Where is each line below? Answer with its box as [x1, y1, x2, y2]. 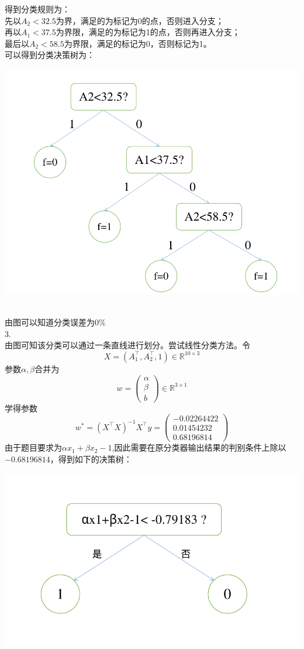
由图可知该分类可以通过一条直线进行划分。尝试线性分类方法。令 [5, 339, 250, 351]
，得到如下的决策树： [50, 453, 132, 465]
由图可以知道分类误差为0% [5, 316, 106, 328]
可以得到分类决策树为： [5, 49, 95, 61]
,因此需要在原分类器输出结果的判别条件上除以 [112, 441, 286, 454]
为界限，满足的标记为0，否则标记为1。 [64, 37, 212, 49]
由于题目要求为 [5, 441, 62, 454]
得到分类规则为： [5, 3, 70, 15]
